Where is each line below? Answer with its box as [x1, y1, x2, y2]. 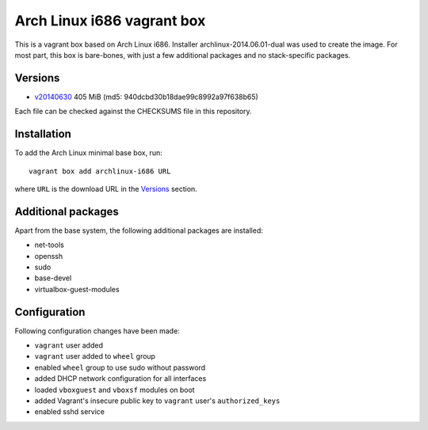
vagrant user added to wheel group [34, 352, 156, 361]
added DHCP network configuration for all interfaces [34, 374, 207, 383]
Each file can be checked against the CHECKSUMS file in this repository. [14, 107, 253, 116]
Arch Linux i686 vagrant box [14, 12, 206, 29]
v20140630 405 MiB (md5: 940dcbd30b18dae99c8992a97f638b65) [34, 92, 259, 101]
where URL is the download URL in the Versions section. [14, 184, 197, 193]
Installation [14, 127, 71, 141]
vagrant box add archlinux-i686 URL [29, 166, 171, 176]
